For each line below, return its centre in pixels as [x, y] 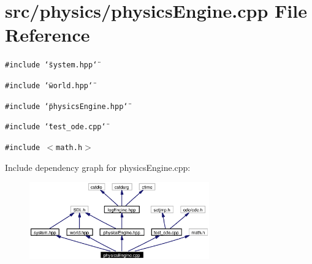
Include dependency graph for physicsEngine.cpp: [98, 167]
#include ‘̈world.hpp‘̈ [49, 85]
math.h [69, 147]
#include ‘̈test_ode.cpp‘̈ [55, 127]
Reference [48, 35]
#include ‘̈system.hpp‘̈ [51, 65]
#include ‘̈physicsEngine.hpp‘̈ [67, 106]
